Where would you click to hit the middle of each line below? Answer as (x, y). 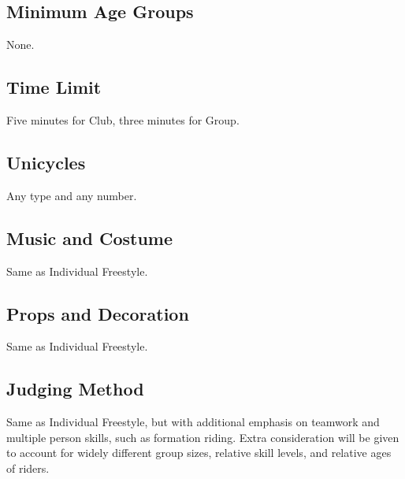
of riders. (28, 468)
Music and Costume (90, 238)
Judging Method (75, 389)
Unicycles (46, 162)
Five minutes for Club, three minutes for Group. (123, 120)
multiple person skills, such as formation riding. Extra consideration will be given (203, 437)
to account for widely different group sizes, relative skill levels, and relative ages (199, 453)
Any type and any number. (72, 195)
